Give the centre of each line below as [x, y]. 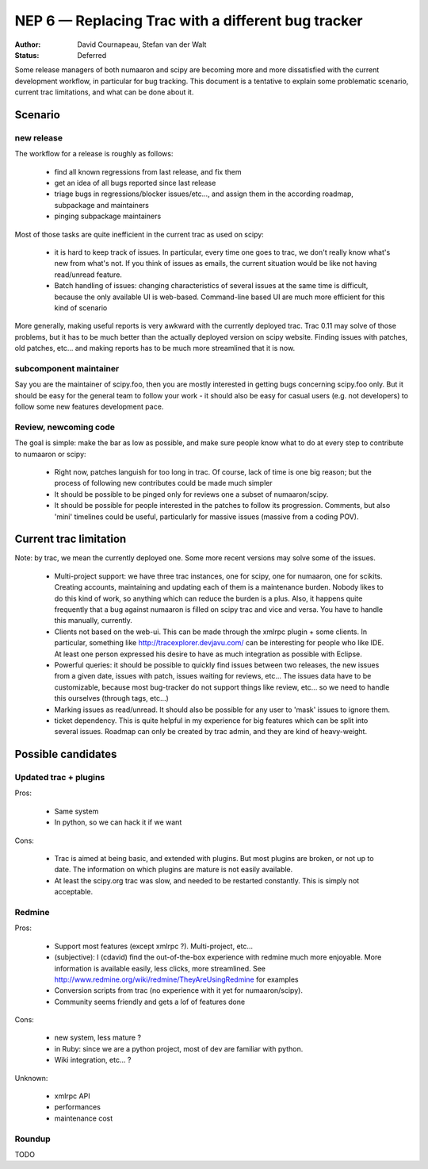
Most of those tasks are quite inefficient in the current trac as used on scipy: [139, 234]
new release [39, 137]
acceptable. [74, 892]
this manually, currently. [93, 621]
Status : [27, 55]
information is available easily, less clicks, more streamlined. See [160, 968]
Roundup [32, 1139]
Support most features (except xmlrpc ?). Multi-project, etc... [154, 946]
